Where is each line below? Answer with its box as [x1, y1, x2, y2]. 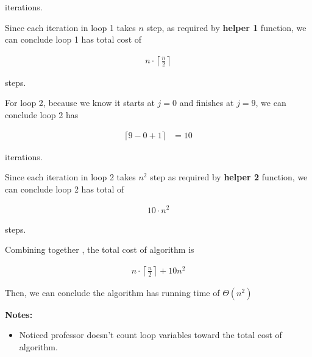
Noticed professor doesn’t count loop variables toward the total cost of [19, 328, 282, 341]
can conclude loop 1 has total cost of [5, 33, 142, 46]
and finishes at [179, 96, 234, 109]
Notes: [5, 308, 33, 320]
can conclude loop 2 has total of [5, 182, 124, 195]
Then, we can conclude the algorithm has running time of [5, 286, 220, 299]
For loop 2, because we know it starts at [5, 96, 155, 109]
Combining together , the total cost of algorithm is [5, 243, 194, 256]
